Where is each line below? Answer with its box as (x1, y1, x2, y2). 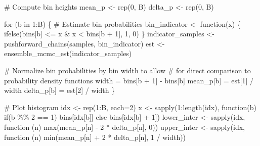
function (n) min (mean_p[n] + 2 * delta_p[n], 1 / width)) (4, 131, 186, 142)
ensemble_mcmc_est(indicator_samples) (4, 48, 132, 59)
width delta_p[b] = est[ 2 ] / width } (4, 85, 115, 95)
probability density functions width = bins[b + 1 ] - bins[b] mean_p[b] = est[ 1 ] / (4, 75, 253, 85)
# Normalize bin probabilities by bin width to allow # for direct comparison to (4, 65, 251, 75)
